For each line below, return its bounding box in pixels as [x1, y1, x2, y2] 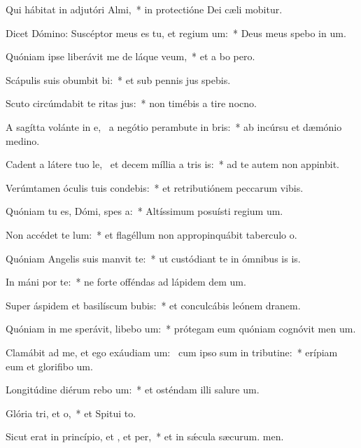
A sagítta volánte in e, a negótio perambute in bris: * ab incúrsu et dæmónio [6, 119, 342, 134]
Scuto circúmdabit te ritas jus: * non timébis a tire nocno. [6, 96, 257, 111]
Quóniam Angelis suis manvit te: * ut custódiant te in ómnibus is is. [6, 251, 301, 265]
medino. [6, 133, 40, 148]
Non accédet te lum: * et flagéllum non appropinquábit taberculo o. [6, 227, 297, 241]
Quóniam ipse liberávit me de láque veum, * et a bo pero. [6, 49, 255, 64]
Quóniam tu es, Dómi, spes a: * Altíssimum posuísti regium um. [6, 204, 283, 218]
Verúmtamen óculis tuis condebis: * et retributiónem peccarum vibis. [6, 180, 304, 195]
